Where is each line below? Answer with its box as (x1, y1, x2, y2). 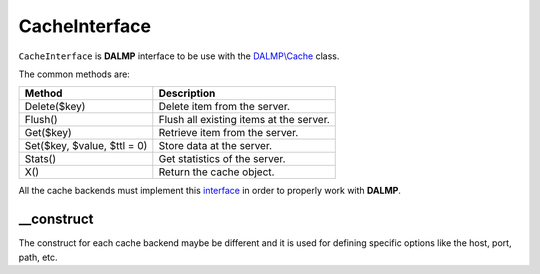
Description (158, 86, 216, 100)
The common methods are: (18, 68, 130, 80)
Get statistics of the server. (158, 152, 286, 166)
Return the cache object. (158, 165, 275, 179)
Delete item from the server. (158, 100, 290, 114)
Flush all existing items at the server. (158, 113, 330, 127)
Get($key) (24, 126, 72, 140)
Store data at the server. (158, 139, 273, 153)
